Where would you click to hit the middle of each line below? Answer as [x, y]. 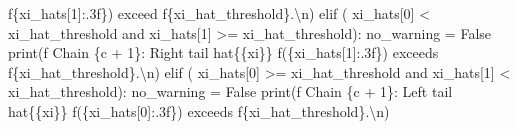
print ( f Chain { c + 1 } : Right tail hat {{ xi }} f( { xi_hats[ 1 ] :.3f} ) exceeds [223, 52]
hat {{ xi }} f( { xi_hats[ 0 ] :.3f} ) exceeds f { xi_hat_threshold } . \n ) [199, 110]
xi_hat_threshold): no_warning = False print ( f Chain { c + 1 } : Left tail [230, 91]
